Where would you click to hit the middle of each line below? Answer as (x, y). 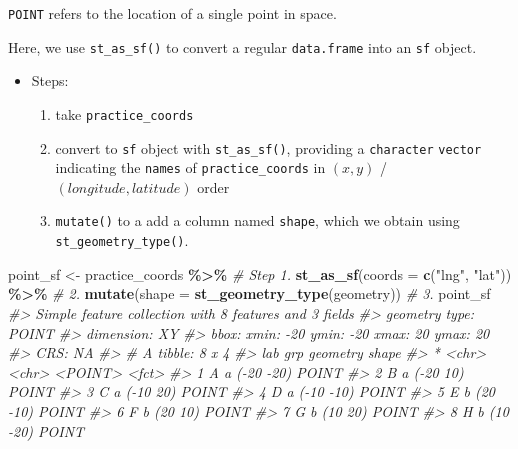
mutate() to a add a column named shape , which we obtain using (257, 220)
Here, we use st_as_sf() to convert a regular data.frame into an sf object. (242, 46)
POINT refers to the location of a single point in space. (172, 13)
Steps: (50, 80)
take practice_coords (124, 113)
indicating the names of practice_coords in (190, 167)
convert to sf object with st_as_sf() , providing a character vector (268, 147)
